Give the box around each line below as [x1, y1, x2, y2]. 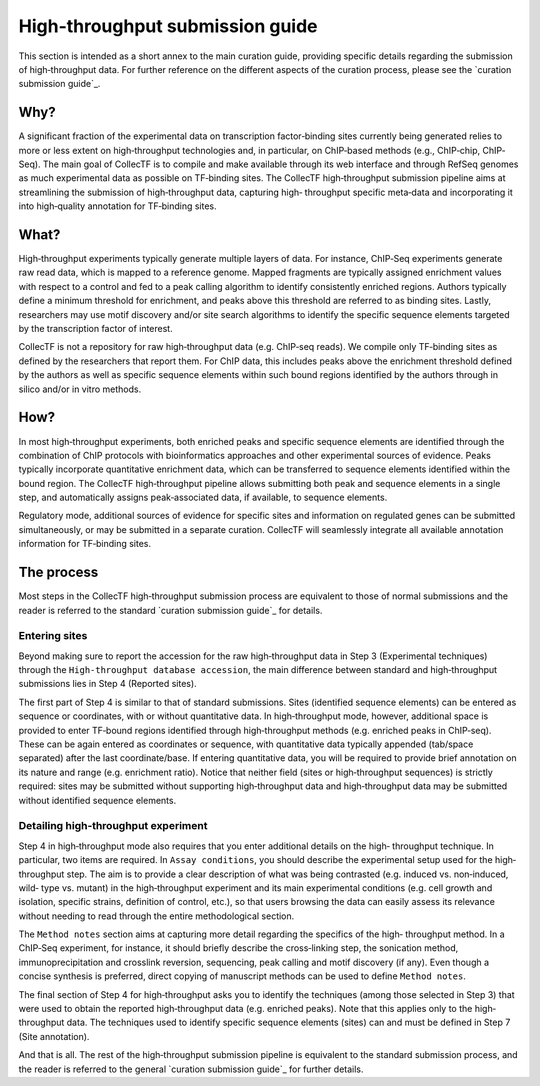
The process [18, 564, 99, 581]
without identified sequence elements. [18, 794, 177, 806]
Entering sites [18, 629, 88, 643]
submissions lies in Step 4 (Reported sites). [18, 678, 197, 690]
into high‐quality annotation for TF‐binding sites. [18, 200, 217, 212]
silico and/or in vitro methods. [18, 383, 142, 395]
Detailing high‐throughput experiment [18, 819, 208, 833]
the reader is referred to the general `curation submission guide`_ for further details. [18, 1063, 364, 1075]
